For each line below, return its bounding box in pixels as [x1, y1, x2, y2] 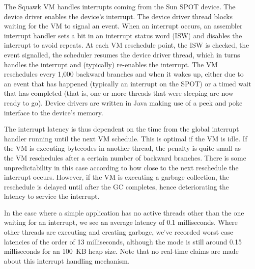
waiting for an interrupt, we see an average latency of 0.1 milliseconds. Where [4, 217, 238, 227]
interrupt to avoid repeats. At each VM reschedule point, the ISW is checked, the [4, 40, 249, 50]
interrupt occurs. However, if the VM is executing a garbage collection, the [4, 172, 229, 182]
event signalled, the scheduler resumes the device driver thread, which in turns [4, 49, 240, 59]
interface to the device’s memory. [4, 107, 103, 117]
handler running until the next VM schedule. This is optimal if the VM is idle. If [4, 133, 248, 143]
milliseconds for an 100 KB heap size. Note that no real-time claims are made [4, 246, 239, 256]
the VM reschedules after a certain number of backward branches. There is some [4, 152, 246, 162]
